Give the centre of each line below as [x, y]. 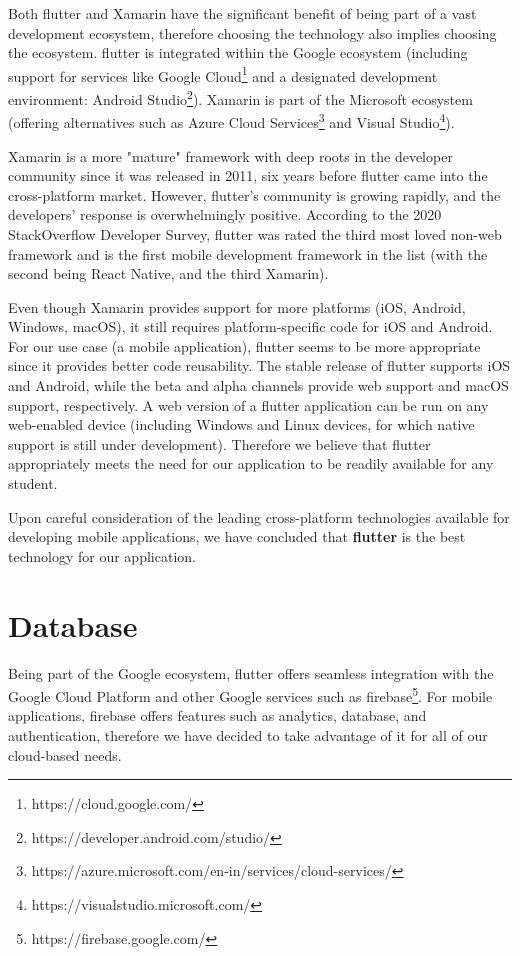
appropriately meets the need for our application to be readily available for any [251, 463]
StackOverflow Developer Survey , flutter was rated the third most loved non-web [255, 233]
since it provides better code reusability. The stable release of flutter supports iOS [259, 365]
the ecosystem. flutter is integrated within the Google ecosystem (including [238, 52]
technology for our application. [102, 555]
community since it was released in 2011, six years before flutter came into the [248, 175]
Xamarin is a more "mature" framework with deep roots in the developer [230, 155]
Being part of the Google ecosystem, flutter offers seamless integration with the [251, 672]
